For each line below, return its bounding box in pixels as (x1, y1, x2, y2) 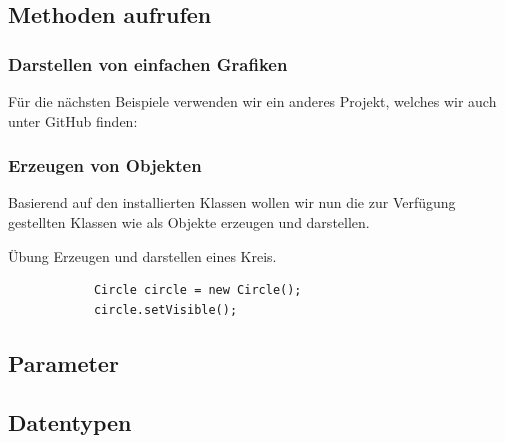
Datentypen (8, 406, 132, 437)
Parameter (8, 347, 119, 378)
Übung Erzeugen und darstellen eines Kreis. (8, 245, 277, 266)
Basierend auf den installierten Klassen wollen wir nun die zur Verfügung (8, 192, 456, 213)
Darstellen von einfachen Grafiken (8, 51, 288, 76)
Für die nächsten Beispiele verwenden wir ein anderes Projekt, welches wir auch (8, 91, 497, 111)
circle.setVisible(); (93, 302, 238, 317)
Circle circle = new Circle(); (93, 283, 302, 298)
